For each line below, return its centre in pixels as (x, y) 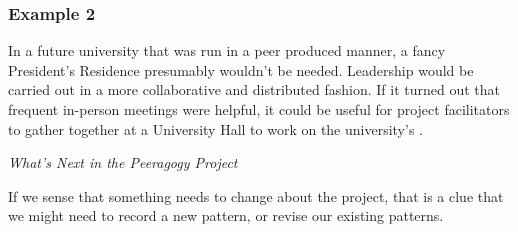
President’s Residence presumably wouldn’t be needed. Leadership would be (241, 69)
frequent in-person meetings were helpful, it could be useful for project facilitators (259, 109)
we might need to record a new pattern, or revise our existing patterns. (226, 215)
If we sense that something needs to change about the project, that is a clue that (256, 195)
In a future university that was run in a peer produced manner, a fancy (227, 50)
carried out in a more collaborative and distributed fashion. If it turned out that (254, 89)
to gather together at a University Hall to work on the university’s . (215, 128)
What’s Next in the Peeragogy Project (123, 162)
